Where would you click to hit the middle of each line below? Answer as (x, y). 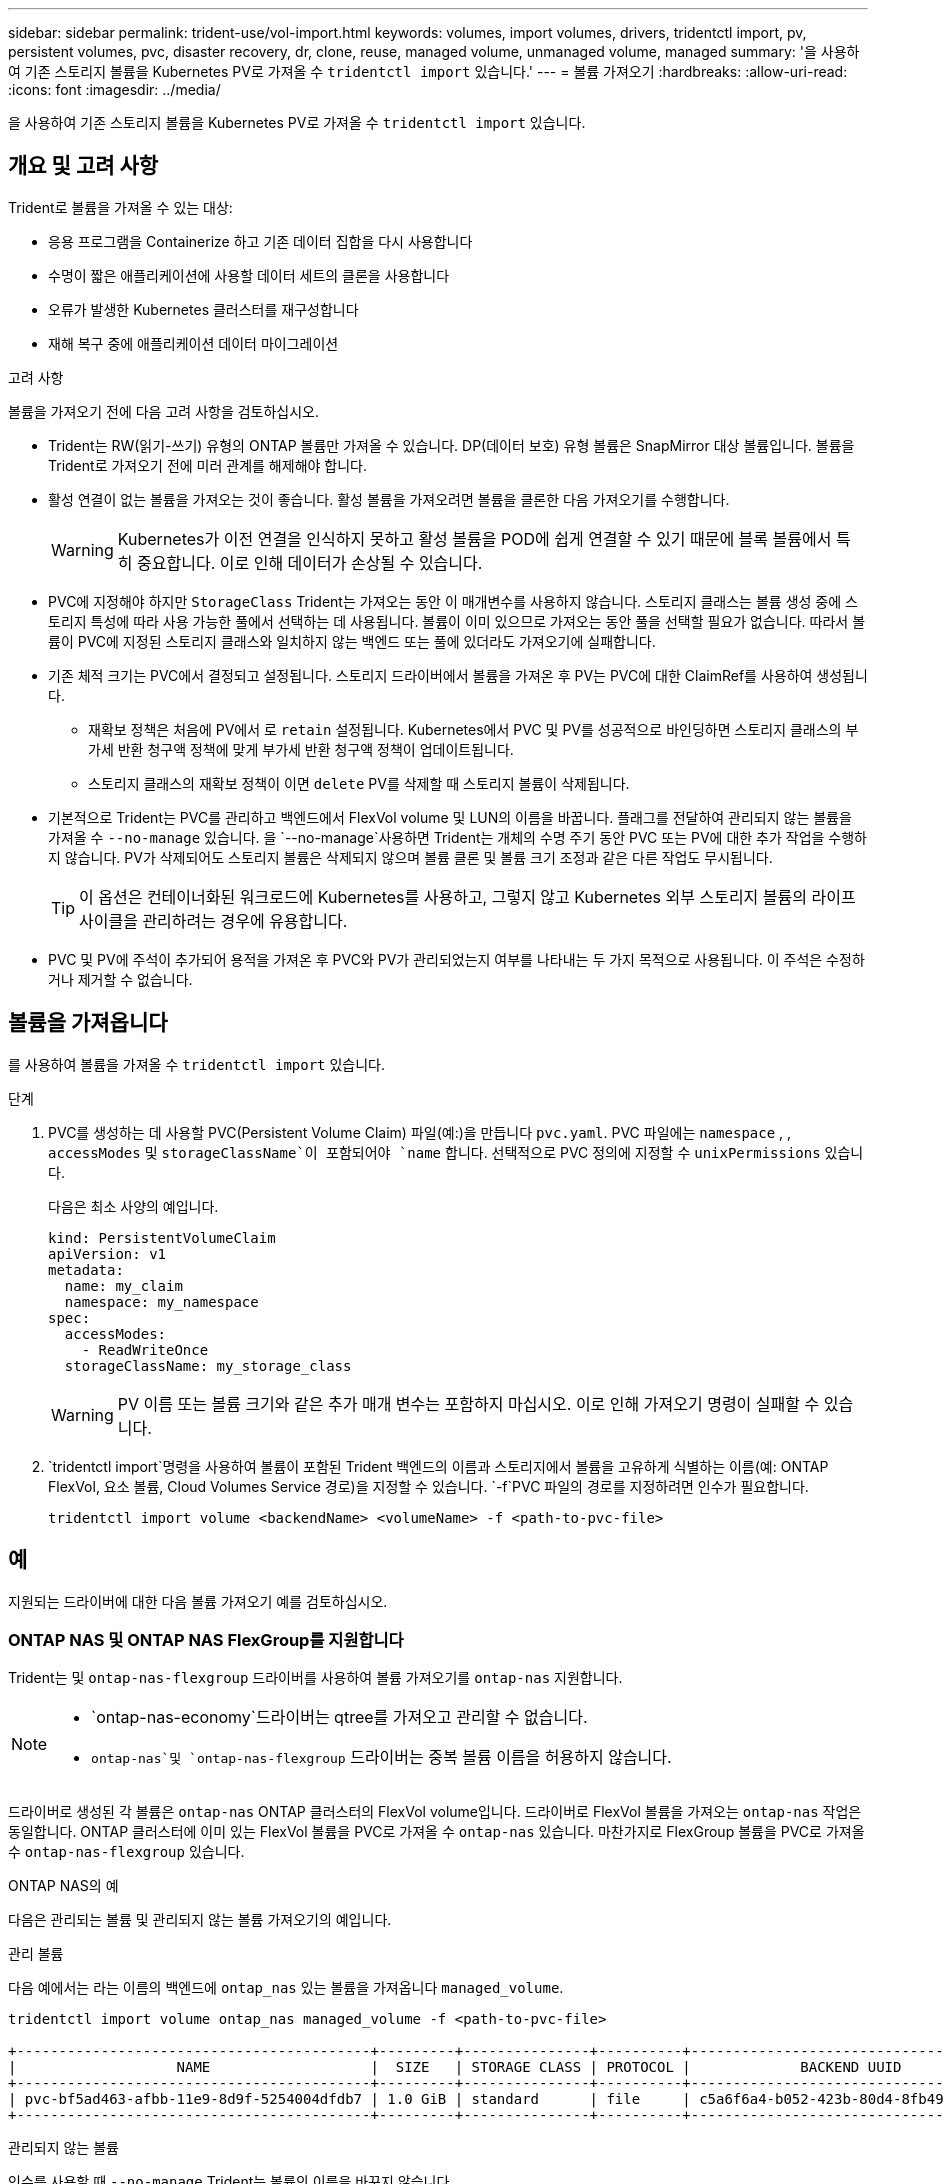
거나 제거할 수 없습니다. (120, 979)
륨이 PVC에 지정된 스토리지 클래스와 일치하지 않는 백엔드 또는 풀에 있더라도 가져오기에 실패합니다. (352, 641)
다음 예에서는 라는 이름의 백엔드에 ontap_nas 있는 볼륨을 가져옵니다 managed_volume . (286, 1988)
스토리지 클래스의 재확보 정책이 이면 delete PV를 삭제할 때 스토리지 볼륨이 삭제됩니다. (359, 783)
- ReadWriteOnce (145, 1349)
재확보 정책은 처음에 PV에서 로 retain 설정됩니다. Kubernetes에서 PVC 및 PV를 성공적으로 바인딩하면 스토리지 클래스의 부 (473, 729)
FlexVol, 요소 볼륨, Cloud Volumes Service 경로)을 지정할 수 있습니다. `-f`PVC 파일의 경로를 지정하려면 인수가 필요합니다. (428, 1486)
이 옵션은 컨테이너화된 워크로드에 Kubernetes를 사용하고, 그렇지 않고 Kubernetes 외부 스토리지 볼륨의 (443, 896)
